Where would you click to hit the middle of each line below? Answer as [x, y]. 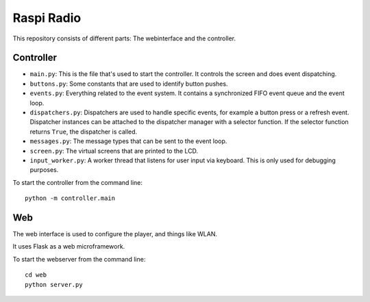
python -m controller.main [70, 198]
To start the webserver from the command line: [79, 259]
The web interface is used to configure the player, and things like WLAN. [115, 234]
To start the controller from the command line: [78, 182]
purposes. [44, 170]
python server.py [54, 285]
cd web [36, 275]
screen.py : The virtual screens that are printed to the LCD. [114, 151]
